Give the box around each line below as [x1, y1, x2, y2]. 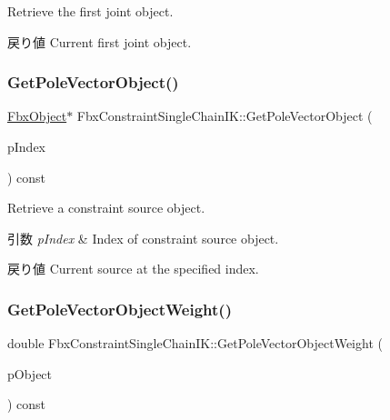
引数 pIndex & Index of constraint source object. [7, 228, 279, 247]
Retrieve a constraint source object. [7, 198, 205, 217]
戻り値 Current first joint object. [7, 32, 192, 51]
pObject [7, 364, 53, 383]
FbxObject [7, 106, 67, 125]
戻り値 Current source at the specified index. [7, 259, 259, 278]
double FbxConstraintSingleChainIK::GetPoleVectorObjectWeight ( [7, 334, 383, 353]
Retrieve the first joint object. [7, 2, 174, 20]
